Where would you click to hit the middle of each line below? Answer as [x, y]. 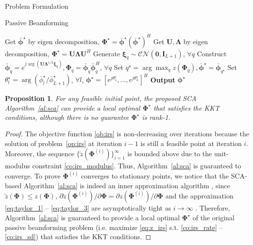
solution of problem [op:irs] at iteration [64, 143]
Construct [212, 53]
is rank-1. [156, 117]
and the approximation [199, 196]
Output [163, 79]
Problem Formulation [37, 6]
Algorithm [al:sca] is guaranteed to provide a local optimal [93, 218]
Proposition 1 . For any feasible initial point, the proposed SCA [101, 98]
